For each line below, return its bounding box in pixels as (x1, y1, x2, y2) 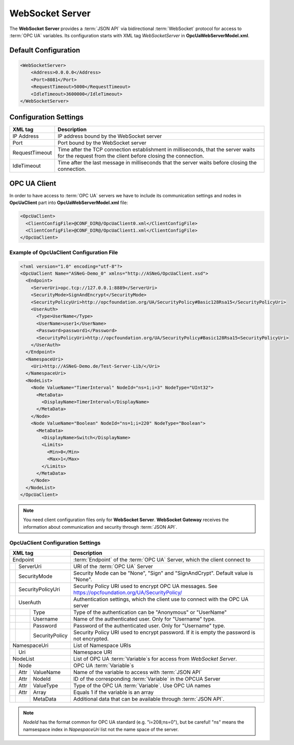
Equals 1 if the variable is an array (73, 689, 154, 696)
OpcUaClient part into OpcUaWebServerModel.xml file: (9, 199, 128, 206)
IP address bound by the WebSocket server (58, 133, 162, 140)
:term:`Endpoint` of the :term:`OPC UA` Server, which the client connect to (73, 556, 251, 563)
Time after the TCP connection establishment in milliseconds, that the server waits (58, 146, 255, 153)
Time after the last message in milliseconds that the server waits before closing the (58, 159, 257, 166)
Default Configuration (9, 46, 81, 55)
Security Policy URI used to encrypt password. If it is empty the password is (73, 629, 256, 636)
